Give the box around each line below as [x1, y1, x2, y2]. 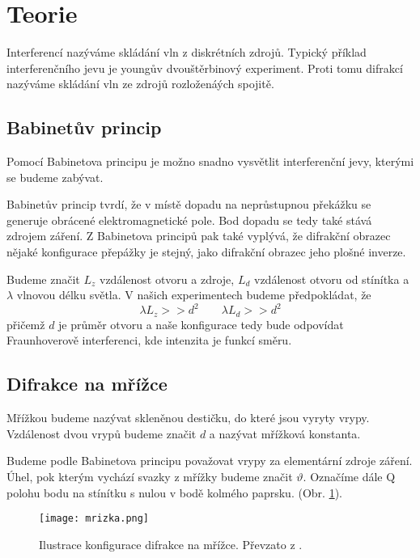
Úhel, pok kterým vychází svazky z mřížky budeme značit [6, 467, 293, 484]
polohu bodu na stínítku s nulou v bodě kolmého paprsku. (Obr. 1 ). [6, 484, 342, 501]
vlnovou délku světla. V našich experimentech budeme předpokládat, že [16, 286, 371, 303]
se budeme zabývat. [6, 168, 104, 185]
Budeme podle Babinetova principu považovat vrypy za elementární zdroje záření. [6, 452, 413, 469]
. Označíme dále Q [303, 467, 396, 484]
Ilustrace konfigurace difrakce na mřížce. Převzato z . [39, 535, 303, 552]
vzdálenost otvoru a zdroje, [100, 270, 235, 287]
